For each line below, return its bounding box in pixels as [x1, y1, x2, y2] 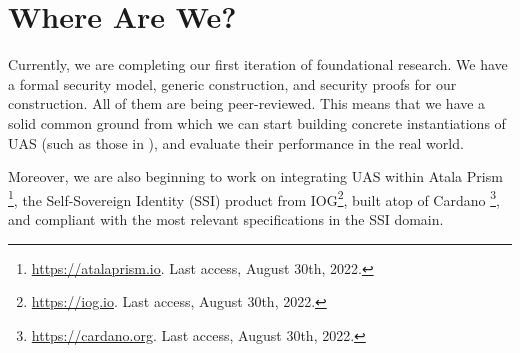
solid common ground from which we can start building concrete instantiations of [8, 112, 506, 133]
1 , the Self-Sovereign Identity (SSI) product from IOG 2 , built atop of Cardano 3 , [8, 186, 500, 210]
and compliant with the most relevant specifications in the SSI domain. [8, 208, 444, 229]
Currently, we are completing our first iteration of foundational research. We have [8, 54, 508, 75]
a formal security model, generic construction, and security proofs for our [8, 73, 457, 94]
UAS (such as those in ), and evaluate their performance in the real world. [8, 132, 464, 153]
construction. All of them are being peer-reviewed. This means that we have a [8, 93, 486, 114]
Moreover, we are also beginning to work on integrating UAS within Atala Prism [8, 166, 503, 187]
